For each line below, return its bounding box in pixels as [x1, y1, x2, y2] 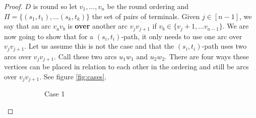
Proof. [4, 1, 23, 11]
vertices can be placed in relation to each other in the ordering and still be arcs [4, 61, 249, 72]
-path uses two [202, 41, 247, 51]
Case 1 [44, 88, 65, 99]
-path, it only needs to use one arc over [121, 31, 242, 41]
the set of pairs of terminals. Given [92, 11, 200, 21]
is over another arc [68, 21, 128, 31]
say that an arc [4, 21, 51, 31]
